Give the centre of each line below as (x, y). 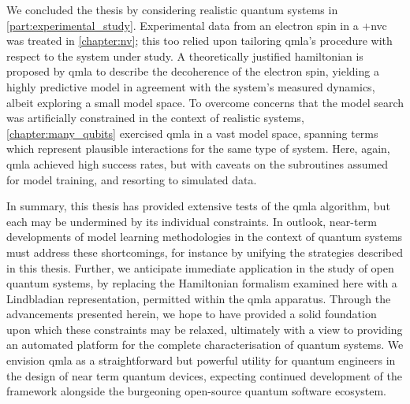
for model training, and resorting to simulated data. (132, 179)
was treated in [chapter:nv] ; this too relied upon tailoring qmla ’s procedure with (199, 41)
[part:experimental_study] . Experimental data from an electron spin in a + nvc (197, 25)
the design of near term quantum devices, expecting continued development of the (204, 375)
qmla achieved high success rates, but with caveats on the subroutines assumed (198, 163)
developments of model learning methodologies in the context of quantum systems (205, 237)
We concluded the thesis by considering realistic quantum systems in (172, 9)
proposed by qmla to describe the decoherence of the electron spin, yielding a (193, 71)
